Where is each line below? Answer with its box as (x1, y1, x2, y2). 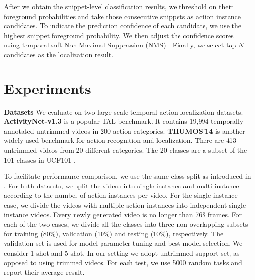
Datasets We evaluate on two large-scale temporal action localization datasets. (4, 106, 243, 117)
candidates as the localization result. (4, 49, 114, 59)
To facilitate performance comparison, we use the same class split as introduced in (4, 171, 251, 181)
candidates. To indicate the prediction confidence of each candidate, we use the (4, 21, 241, 31)
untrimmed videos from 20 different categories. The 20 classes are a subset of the (4, 145, 247, 155)
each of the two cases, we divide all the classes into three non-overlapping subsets (4, 219, 248, 229)
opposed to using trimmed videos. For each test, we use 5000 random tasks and (4, 257, 242, 267)
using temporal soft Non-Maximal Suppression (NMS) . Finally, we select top (4, 40, 236, 50)
